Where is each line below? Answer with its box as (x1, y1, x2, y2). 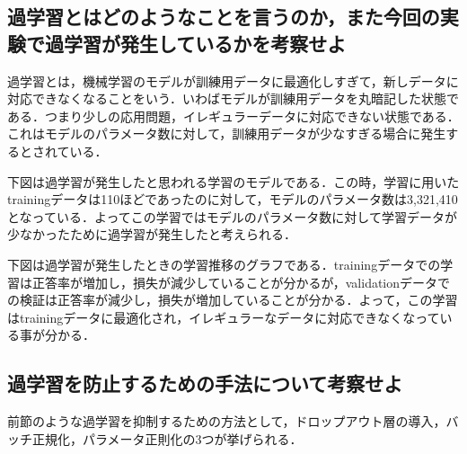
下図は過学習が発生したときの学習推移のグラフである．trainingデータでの (7, 254, 441, 273)
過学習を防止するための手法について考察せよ (7, 369, 403, 397)
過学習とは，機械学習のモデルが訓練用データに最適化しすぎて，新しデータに (7, 71, 459, 90)
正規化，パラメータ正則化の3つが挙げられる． (31, 429, 303, 448)
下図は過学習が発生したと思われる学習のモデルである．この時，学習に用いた (7, 172, 460, 191)
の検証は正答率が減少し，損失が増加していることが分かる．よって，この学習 (7, 290, 458, 309)
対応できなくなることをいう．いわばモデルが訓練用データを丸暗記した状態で (7, 89, 459, 108)
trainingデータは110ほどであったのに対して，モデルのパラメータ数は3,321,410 (7, 190, 458, 209)
